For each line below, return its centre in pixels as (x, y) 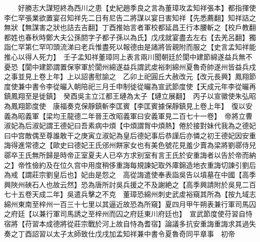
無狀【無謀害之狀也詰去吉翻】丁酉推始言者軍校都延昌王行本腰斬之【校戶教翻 (130, 27)
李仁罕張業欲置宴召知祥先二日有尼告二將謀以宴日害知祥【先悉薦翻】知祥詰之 (130, 17)
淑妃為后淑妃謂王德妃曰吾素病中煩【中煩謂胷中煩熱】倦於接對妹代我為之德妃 (130, 126)
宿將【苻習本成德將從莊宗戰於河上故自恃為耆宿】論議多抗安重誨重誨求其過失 (130, 224)
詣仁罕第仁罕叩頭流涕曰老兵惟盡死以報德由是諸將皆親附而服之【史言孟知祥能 (130, 47)
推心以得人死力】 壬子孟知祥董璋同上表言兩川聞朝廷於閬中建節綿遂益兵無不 (128, 56)
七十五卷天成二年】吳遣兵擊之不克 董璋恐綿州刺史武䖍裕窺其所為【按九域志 (130, 194)
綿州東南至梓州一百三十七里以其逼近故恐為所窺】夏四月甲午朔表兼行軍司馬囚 (130, 204)
